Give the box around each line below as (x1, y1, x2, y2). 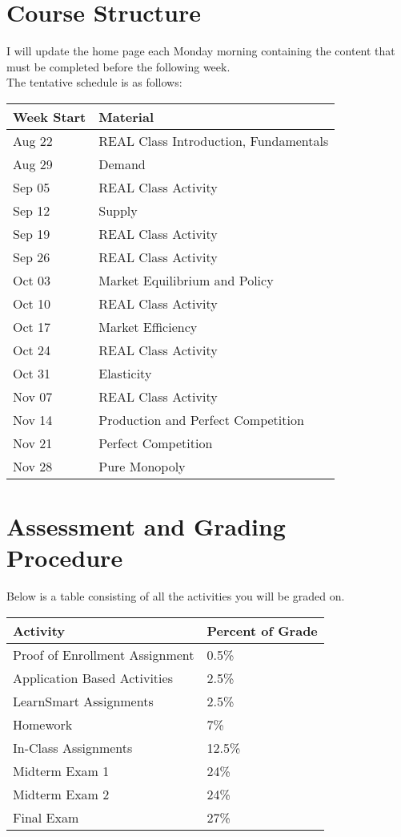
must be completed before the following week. (6, 58, 231, 75)
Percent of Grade (207, 621, 318, 640)
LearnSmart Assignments (13, 691, 154, 710)
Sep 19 (13, 224, 50, 243)
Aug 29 (13, 154, 53, 173)
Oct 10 (13, 293, 51, 313)
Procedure (6, 541, 123, 574)
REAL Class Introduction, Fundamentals (98, 131, 329, 150)
